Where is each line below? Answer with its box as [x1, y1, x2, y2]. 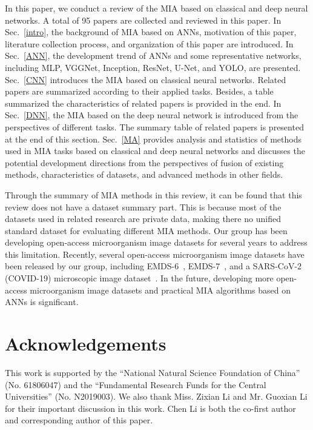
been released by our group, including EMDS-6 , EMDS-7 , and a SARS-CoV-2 [5, 260, 302, 272]
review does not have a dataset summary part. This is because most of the [5, 200, 282, 213]
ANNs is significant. [5, 295, 79, 308]
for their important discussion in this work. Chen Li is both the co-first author [5, 401, 296, 414]
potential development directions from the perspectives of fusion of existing [5, 156, 284, 169]
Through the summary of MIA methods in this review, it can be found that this [5, 188, 302, 201]
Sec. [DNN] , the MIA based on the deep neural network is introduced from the [5, 109, 298, 121]
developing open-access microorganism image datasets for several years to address [5, 236, 308, 249]
